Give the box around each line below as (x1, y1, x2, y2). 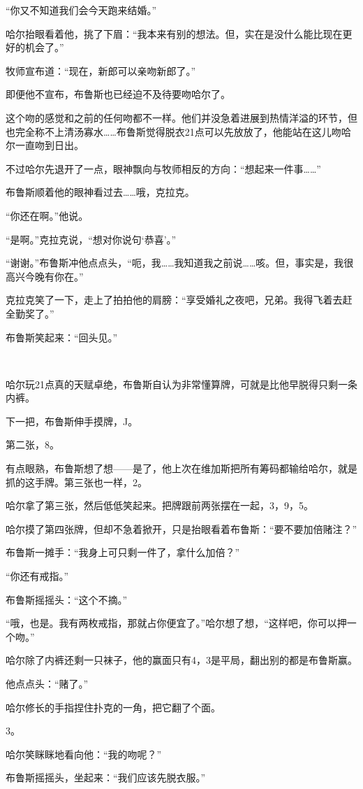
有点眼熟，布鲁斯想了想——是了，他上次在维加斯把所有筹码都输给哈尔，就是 (6, 461, 357, 476)
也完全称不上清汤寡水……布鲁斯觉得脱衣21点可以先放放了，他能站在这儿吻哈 (6, 124, 351, 138)
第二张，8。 (6, 437, 59, 452)
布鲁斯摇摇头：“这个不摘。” (6, 592, 128, 606)
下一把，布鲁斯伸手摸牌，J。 (6, 413, 138, 428)
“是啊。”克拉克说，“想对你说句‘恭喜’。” (6, 232, 177, 246)
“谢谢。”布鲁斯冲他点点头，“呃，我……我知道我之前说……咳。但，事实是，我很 (6, 255, 354, 270)
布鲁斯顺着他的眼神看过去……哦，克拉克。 (6, 185, 195, 199)
